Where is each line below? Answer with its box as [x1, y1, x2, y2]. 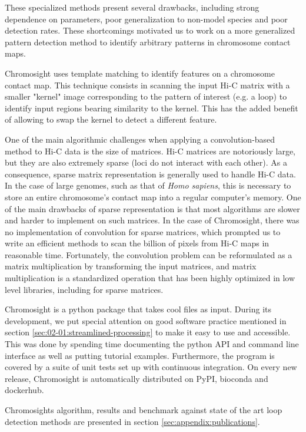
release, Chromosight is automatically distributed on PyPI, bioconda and [5, 372, 268, 384]
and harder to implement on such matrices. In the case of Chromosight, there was [5, 214, 300, 226]
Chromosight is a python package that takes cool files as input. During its [5, 303, 272, 315]
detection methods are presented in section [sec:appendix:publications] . [5, 415, 260, 427]
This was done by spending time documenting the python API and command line [5, 338, 299, 350]
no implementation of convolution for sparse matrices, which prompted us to [5, 225, 281, 238]
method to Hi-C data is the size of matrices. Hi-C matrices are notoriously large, [5, 144, 296, 157]
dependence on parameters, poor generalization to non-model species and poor [5, 12, 288, 25]
